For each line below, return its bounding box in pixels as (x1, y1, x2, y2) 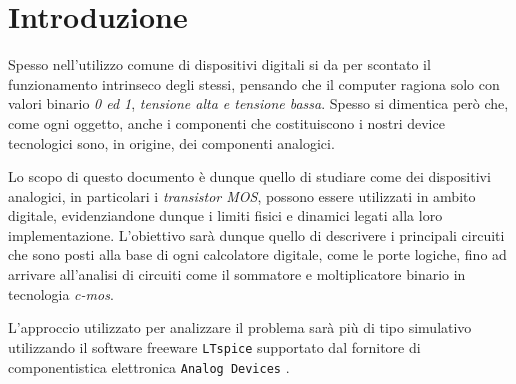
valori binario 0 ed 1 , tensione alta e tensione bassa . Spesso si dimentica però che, (8, 93, 509, 114)
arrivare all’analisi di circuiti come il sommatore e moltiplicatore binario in (8, 264, 466, 285)
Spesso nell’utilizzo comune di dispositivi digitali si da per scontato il (8, 54, 431, 75)
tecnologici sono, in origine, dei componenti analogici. (8, 132, 335, 153)
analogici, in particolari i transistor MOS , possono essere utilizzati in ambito (8, 185, 476, 206)
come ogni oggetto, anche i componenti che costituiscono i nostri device (8, 112, 445, 133)
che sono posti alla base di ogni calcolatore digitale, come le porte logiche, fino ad (8, 244, 507, 265)
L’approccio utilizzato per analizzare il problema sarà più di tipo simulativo (8, 317, 472, 338)
